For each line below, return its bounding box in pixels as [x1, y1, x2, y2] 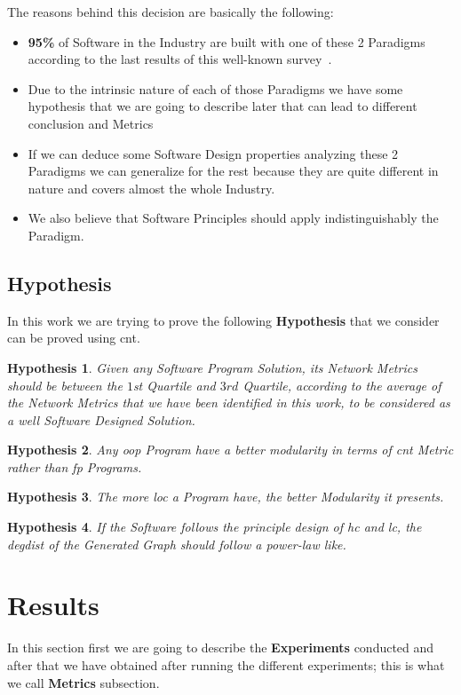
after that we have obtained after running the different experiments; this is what [7, 655, 445, 674]
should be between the [7, 375, 123, 394]
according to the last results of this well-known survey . [28, 50, 332, 68]
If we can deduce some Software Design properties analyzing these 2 [28, 144, 399, 162]
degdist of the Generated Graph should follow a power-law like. [7, 534, 346, 553]
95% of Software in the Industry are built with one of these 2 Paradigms [28, 32, 425, 51]
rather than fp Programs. [7, 457, 142, 476]
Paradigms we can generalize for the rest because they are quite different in [28, 162, 439, 180]
